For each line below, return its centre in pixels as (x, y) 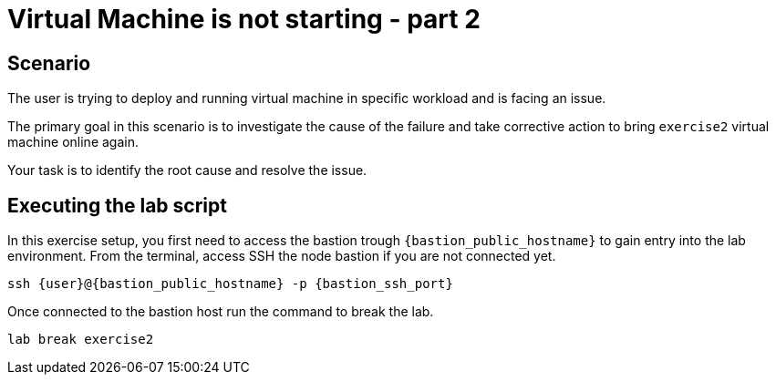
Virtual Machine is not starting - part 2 (244, 19)
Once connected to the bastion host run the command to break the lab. (221, 312)
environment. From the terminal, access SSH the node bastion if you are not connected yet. (282, 256)
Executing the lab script (117, 205)
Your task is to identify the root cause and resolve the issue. (187, 170)
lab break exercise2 (81, 340)
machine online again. (73, 142)
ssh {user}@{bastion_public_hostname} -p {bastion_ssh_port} (230, 284)
